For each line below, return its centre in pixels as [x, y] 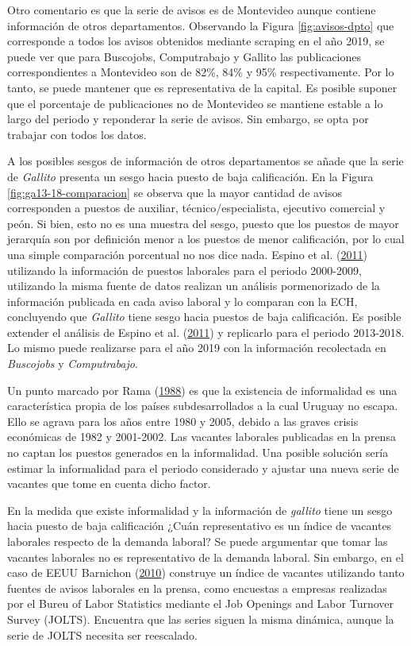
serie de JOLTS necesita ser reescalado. [102, 634]
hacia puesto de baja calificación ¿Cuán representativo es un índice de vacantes [200, 526]
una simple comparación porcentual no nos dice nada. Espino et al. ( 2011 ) [187, 254]
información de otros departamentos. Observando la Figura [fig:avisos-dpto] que [201, 25]
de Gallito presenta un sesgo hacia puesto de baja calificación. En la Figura [190, 176]
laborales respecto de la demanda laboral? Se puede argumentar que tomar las [198, 541]
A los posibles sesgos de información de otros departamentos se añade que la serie [205, 161]
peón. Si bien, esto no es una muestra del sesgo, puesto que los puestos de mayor [203, 223]
